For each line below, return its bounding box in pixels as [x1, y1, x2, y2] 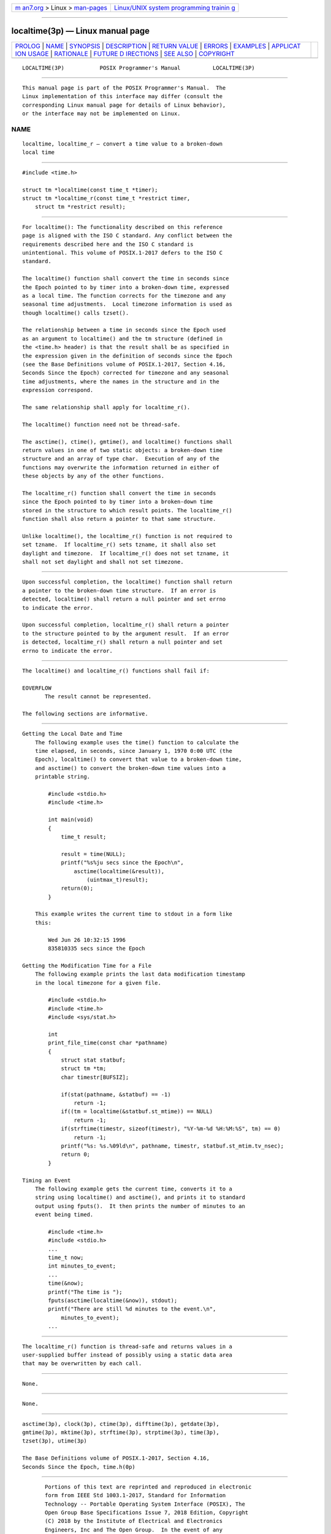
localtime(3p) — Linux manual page [11, 26, 150, 36]
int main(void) [48, 816, 94, 823]
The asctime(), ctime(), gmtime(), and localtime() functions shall [22, 438, 232, 445]
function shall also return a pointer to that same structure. [22, 515, 216, 523]
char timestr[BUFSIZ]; [61, 1074, 129, 1081]
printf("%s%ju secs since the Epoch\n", [61, 859, 184, 866]
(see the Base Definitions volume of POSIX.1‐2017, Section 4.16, [22, 361, 226, 368]
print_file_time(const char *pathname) [48, 1039, 168, 1046]
